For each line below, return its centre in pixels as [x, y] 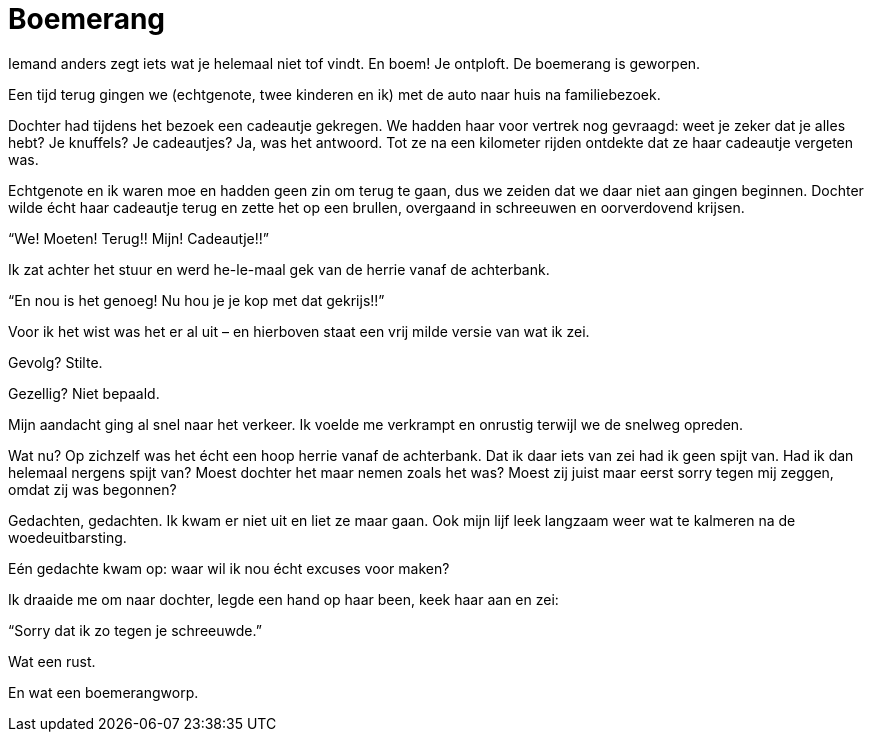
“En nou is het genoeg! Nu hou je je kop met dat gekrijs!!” [196, 300]
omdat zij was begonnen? [92, 489]
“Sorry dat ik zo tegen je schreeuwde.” [135, 630]
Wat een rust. [52, 661]
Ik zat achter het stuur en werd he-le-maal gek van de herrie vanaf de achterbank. [279, 269]
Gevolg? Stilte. [55, 362]
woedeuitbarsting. [67, 537]
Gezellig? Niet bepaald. [84, 393]
